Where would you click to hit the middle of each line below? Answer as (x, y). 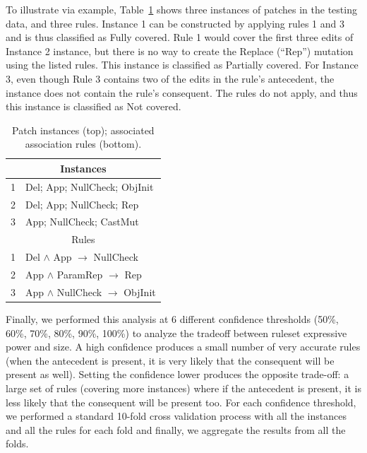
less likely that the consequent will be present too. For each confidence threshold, (181, 402)
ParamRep (80, 274)
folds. (17, 443)
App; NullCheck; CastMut (82, 222)
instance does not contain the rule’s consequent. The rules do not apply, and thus (182, 92)
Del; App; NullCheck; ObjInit (90, 186)
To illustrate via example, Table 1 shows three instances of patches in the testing (181, 9)
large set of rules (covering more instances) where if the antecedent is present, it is (183, 388)
